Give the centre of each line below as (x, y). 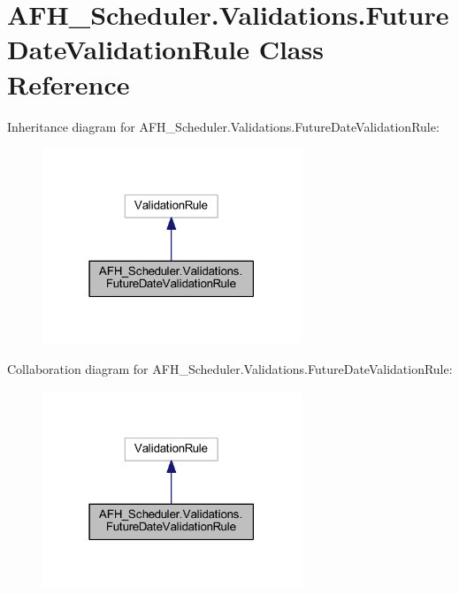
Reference (69, 84)
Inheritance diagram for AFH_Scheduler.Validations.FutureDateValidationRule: (223, 126)
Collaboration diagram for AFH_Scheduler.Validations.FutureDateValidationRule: (230, 369)
